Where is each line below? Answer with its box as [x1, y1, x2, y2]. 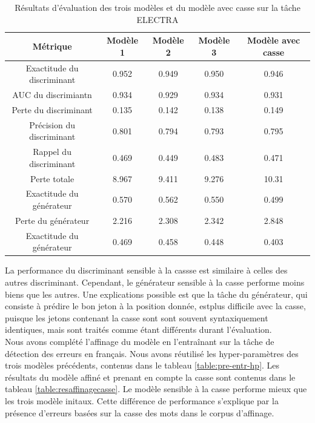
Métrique [32, 39, 72, 52]
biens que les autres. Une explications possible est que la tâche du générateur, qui [5, 287, 308, 300]
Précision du [29, 118, 75, 131]
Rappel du [33, 145, 71, 158]
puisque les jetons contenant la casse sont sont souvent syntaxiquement [5, 311, 268, 324]
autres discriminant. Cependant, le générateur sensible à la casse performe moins [5, 276, 305, 289]
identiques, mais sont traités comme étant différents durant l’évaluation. [5, 323, 272, 336]
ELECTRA [136, 13, 179, 25]
